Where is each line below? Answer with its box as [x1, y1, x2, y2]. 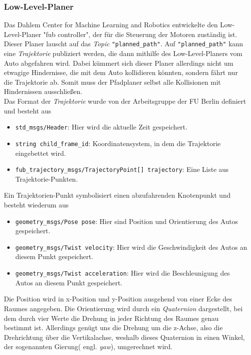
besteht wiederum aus [4, 199, 69, 209]
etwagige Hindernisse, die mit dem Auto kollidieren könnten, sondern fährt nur [4, 67, 238, 77]
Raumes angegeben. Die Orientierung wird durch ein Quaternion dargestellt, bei [4, 303, 243, 313]
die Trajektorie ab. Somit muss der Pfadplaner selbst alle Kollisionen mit [4, 76, 221, 87]
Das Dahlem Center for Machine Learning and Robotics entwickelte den [4, 19, 218, 30]
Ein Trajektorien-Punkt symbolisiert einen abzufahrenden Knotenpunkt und [4, 190, 231, 200]
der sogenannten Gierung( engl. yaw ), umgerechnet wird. [4, 341, 173, 352]
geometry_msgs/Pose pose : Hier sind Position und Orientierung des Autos [15, 216, 238, 226]
